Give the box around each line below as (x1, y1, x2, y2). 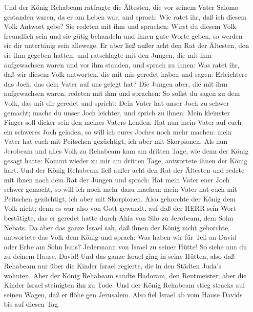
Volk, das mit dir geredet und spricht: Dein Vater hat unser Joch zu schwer (4, 97, 229, 108)
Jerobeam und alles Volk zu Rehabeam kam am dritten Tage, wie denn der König (4, 145, 249, 156)
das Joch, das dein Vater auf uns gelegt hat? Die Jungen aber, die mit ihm (4, 78, 228, 89)
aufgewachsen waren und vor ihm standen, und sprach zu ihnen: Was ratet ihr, (4, 59, 240, 69)
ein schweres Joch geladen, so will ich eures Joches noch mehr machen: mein (4, 126, 232, 136)
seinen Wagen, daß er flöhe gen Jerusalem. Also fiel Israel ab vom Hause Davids (4, 289, 243, 299)
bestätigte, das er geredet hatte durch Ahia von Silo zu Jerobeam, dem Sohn (4, 213, 233, 223)
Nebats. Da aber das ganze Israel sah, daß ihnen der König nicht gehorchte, (4, 222, 230, 232)
